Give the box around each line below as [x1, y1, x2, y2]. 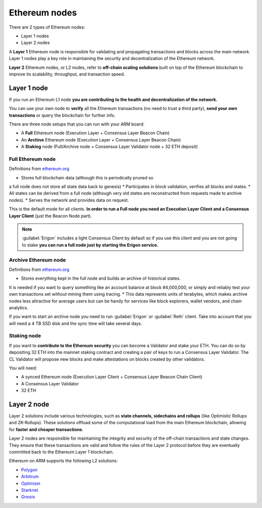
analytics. [9, 304, 29, 310]
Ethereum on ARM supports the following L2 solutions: [9, 458, 118, 464]
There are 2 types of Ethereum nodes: [9, 24, 85, 30]
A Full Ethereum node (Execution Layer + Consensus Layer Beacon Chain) [21, 130, 170, 136]
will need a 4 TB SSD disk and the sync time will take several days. [9, 320, 143, 326]
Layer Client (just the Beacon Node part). [9, 213, 92, 219]
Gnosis [21, 494, 35, 500]
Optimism [21, 480, 41, 486]
